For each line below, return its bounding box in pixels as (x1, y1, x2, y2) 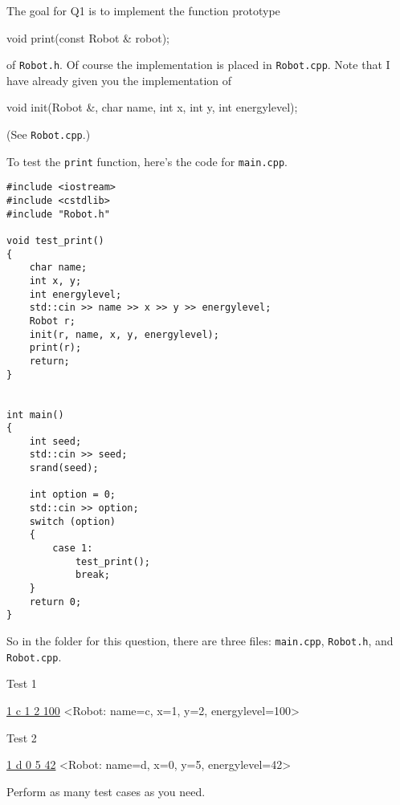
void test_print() (6, 234, 104, 246)
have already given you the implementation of (6, 71, 232, 88)
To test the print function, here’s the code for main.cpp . (6, 152, 288, 169)
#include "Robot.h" (6, 208, 110, 220)
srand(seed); (29, 462, 99, 474)
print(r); (29, 342, 82, 354)
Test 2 (6, 729, 37, 746)
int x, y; (29, 274, 82, 287)
